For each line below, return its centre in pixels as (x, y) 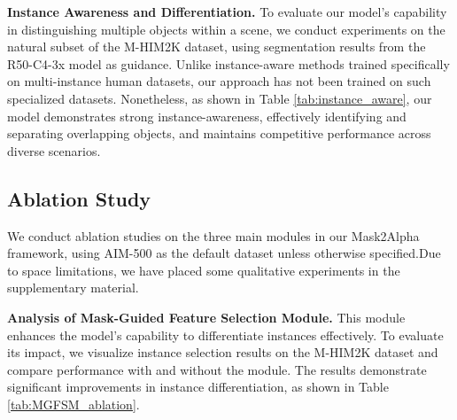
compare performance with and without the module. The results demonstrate (217, 369)
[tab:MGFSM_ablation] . (74, 404)
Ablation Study (79, 198)
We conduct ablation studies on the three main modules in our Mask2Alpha (213, 235)
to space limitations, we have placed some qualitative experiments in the (204, 270)
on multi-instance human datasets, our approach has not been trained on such (219, 81)
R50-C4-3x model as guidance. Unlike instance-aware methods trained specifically (228, 63)
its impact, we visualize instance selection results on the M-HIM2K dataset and (223, 352)
